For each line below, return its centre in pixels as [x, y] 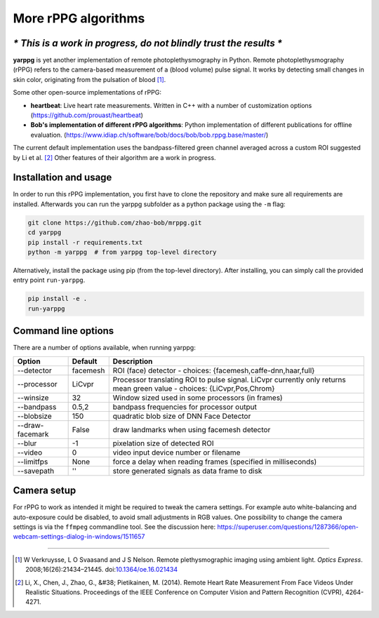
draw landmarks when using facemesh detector [192, 429]
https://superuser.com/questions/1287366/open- [288, 527]
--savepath [36, 471]
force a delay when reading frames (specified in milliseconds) [215, 462]
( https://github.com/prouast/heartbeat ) [87, 115]
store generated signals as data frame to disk [187, 471]
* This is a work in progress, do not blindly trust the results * [148, 43]
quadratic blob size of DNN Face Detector [182, 416]
